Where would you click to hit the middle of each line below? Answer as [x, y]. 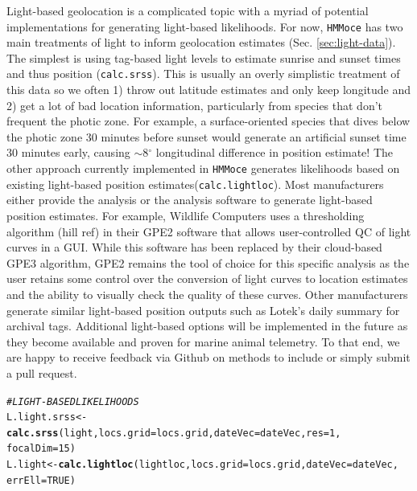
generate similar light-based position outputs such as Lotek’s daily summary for [203, 310]
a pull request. [42, 372]
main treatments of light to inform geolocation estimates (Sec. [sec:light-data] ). [201, 42]
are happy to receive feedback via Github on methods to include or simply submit [208, 357]
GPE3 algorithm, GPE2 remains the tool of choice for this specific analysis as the [208, 262]
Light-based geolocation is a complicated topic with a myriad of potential [188, 10]
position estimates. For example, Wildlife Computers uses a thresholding [186, 215]
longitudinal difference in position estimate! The [274, 152]
